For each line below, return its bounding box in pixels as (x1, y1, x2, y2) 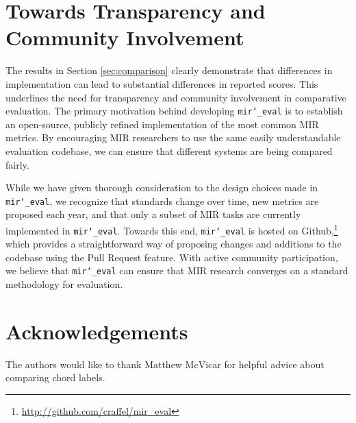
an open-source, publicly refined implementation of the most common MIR (5, 117, 319, 131)
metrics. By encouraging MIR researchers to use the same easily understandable (5, 130, 341, 145)
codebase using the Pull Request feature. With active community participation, (5, 250, 338, 264)
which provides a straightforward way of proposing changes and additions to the (5, 237, 342, 251)
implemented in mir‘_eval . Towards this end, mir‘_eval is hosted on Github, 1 (5, 221, 338, 237)
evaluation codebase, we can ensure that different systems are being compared (5, 143, 333, 158)
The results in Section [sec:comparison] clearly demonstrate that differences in (5, 63, 333, 77)
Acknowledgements (5, 317, 188, 345)
